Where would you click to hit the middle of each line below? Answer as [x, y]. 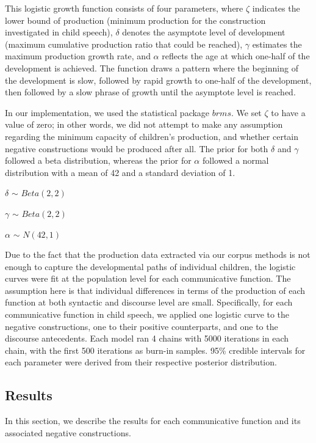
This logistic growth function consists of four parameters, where [124, 8]
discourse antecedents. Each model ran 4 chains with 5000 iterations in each [147, 338]
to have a [288, 112]
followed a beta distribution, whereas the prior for [98, 160]
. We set [246, 112]
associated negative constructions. [68, 432]
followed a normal [235, 160]
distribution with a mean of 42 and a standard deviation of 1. [120, 172]
